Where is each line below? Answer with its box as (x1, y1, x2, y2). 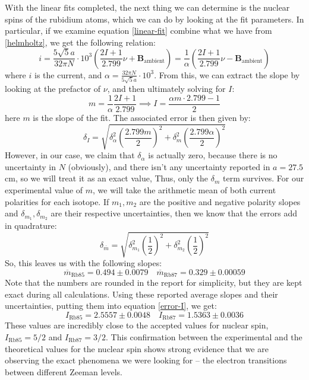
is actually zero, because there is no (148, 149, 278, 161)
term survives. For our (222, 172, 304, 184)
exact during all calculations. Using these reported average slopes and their (5, 288, 278, 300)
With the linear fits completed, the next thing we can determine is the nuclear (5, 1, 290, 13)
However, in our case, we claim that (5, 149, 135, 161)
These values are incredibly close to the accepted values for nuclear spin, (5, 319, 269, 331)
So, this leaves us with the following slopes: (5, 257, 162, 269)
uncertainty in (5, 160, 56, 173)
